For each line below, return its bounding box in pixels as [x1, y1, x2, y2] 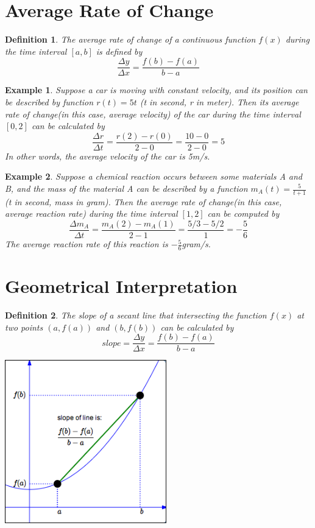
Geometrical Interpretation [5, 273, 238, 298]
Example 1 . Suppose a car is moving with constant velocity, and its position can [5, 83, 308, 96]
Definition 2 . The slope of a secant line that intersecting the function [5, 309, 267, 322]
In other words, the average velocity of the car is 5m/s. [5, 149, 210, 162]
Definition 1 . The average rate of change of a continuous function [5, 33, 256, 46]
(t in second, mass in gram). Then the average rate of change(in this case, [5, 195, 282, 208]
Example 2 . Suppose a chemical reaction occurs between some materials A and [5, 170, 303, 183]
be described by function [5, 95, 94, 108]
